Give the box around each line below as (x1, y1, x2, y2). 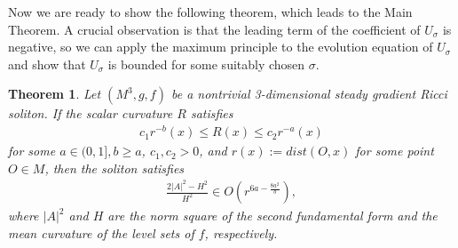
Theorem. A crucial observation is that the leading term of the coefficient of (8, 20, 421, 38)
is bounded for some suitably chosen (107, 54, 305, 73)
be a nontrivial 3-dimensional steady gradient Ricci (170, 84, 447, 103)
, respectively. (204, 223, 278, 242)
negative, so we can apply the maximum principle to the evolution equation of (8, 37, 433, 56)
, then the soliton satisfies (44, 158, 185, 177)
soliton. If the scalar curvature (8, 104, 173, 123)
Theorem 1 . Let (8, 84, 101, 103)
